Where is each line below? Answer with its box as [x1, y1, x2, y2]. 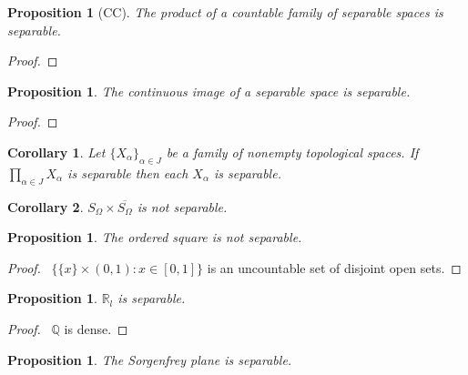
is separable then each [67, 163, 188, 182]
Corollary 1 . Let [7, 142, 106, 161]
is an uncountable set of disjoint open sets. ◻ [207, 258, 462, 277]
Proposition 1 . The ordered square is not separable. [7, 228, 302, 247]
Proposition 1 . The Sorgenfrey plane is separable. [7, 350, 292, 369]
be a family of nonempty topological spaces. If [166, 142, 419, 161]
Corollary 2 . [7, 197, 84, 216]
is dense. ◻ [64, 319, 128, 338]
